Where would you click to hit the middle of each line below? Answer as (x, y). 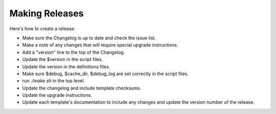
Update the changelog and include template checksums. (82, 88)
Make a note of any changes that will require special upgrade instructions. (100, 45)
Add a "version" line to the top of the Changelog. (74, 52)
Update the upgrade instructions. (57, 95)
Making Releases (47, 13)
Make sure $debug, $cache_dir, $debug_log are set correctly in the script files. (105, 74)
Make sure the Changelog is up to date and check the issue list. (89, 38)
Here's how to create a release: (42, 29)
